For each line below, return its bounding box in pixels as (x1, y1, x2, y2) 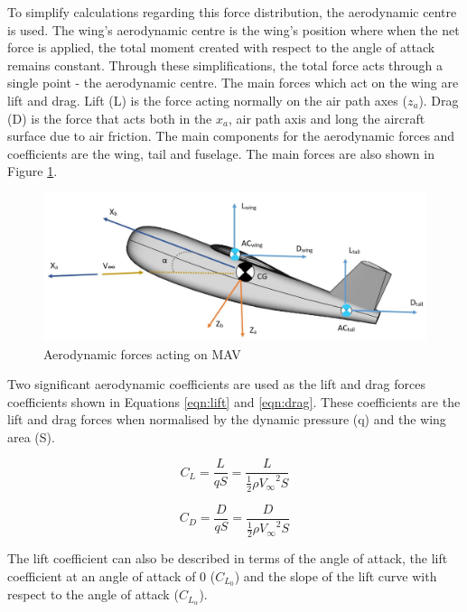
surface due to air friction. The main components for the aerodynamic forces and (7, 126, 455, 145)
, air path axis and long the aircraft (228, 108, 425, 127)
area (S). (7, 427, 55, 446)
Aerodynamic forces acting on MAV (43, 344, 241, 363)
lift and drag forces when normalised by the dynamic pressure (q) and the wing (7, 410, 446, 429)
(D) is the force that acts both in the (7, 108, 212, 127)
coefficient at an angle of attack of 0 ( (7, 566, 216, 585)
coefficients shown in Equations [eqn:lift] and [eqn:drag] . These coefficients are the (7, 392, 461, 411)
